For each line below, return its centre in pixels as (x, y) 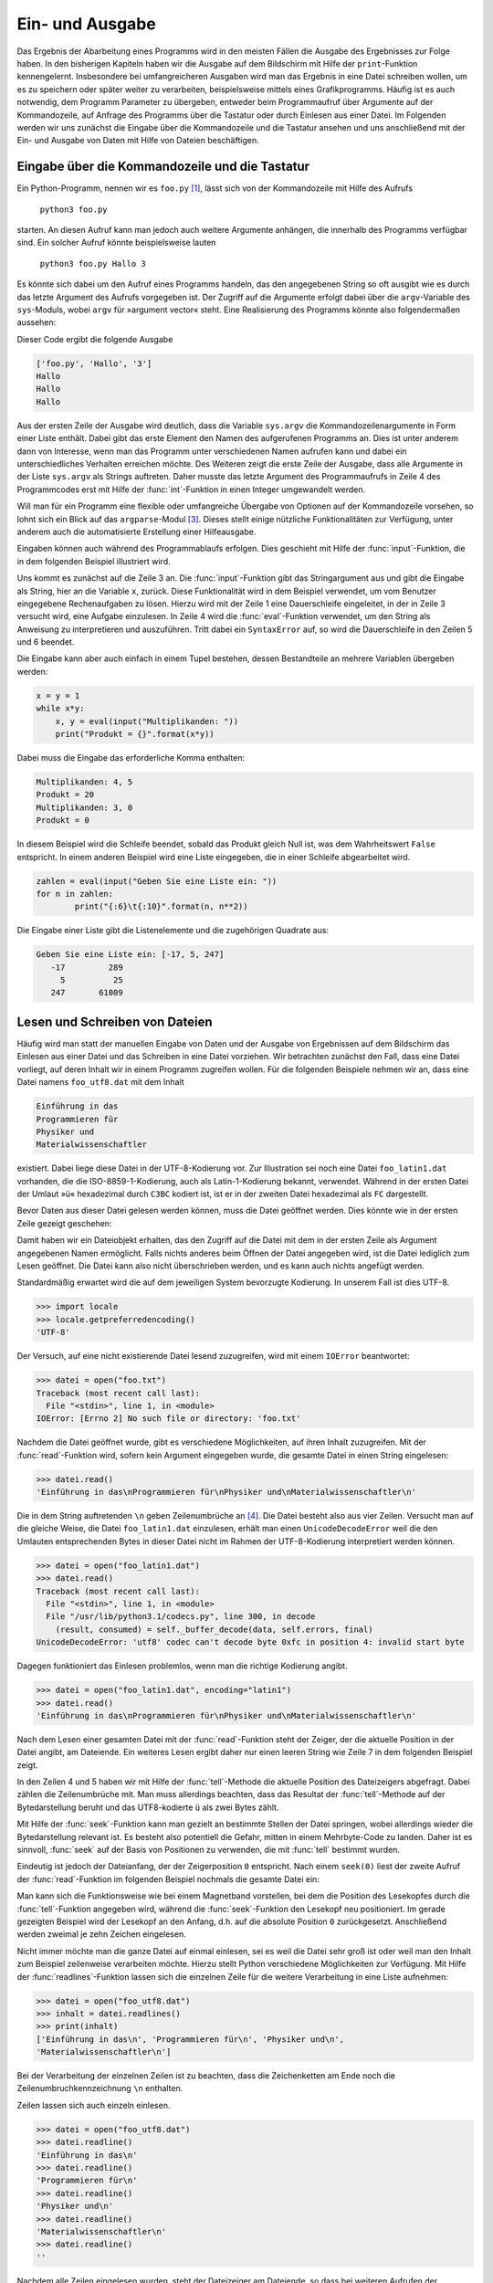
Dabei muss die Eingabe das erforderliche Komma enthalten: (131, 758)
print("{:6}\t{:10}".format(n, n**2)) (161, 907)
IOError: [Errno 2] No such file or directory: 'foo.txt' (168, 1419)
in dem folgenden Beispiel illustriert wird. (94, 561)
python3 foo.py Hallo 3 (93, 263)
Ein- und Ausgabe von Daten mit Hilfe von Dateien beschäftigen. (138, 141)
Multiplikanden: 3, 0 (84, 807)
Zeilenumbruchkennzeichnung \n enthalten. (100, 2088)
